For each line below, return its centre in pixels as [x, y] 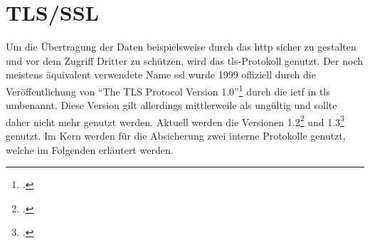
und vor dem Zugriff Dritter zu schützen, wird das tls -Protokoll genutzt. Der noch [184, 60]
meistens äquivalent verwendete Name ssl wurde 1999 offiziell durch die [161, 74]
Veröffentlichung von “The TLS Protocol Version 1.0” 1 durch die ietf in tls [168, 90]
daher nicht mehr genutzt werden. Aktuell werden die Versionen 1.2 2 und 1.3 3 [175, 120]
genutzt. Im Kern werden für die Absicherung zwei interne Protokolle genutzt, [176, 135]
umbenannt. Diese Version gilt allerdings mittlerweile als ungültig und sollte [171, 105]
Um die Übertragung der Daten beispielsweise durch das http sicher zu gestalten [181, 47]
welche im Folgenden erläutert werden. [90, 149]
